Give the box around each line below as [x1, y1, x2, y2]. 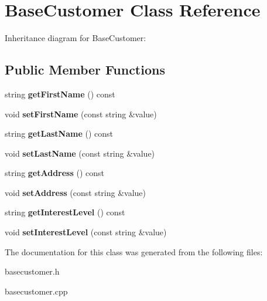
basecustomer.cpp [5, 285, 68, 297]
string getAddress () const [5, 167, 105, 179]
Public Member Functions [5, 60, 165, 79]
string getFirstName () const [5, 87, 115, 100]
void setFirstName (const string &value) [5, 107, 157, 120]
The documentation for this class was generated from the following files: [5, 245, 263, 258]
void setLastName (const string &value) [5, 147, 155, 159]
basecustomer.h [5, 265, 60, 278]
